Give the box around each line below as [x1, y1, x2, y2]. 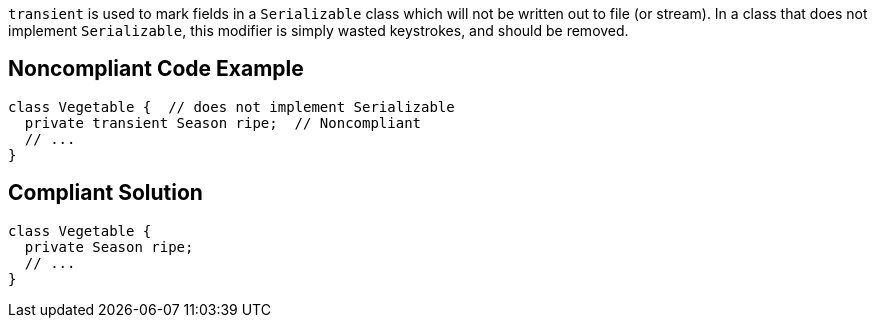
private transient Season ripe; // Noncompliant [24, 114, 422, 131]
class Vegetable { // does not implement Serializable [8, 98, 455, 115]
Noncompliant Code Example [8, 56, 304, 82]
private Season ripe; [24, 238, 194, 255]
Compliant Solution [8, 180, 203, 206]
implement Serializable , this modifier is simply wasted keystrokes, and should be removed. [8, 22, 629, 39]
